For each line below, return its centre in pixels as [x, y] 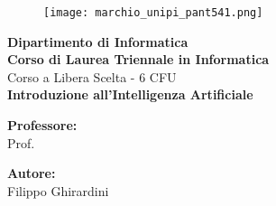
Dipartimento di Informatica [98, 41]
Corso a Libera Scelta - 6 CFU [92, 76]
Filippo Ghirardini [58, 190]
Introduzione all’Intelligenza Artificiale [130, 94]
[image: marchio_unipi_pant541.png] [153, 13]
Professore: [42, 125]
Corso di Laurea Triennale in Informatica [138, 59]
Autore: [32, 173]
